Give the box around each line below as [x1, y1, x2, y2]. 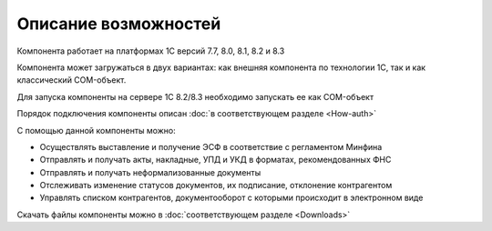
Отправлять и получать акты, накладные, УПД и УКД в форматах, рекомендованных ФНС [39, 155, 392, 166]
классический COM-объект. [16, 75, 127, 85]
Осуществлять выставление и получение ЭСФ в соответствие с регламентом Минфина [39, 141, 383, 152]
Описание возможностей [16, 14, 221, 34]
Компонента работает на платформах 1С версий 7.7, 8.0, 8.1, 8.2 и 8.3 [16, 45, 285, 56]
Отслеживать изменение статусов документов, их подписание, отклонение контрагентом [39, 180, 393, 191]
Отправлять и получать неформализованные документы [39, 166, 261, 177]
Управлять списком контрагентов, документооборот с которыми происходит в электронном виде [39, 192, 424, 204]
